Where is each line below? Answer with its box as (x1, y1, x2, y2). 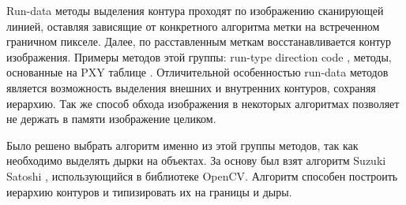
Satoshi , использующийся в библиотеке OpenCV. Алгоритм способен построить (6, 167, 398, 184)
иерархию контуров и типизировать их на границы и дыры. (6, 183, 292, 199)
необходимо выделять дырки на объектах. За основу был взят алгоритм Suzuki (6, 152, 386, 169)
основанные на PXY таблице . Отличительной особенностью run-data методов (6, 64, 389, 80)
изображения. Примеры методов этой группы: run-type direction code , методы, (6, 48, 392, 65)
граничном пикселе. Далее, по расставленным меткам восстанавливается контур (6, 33, 392, 50)
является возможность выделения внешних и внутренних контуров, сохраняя (6, 79, 376, 95)
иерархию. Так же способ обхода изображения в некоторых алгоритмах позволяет (6, 95, 400, 111)
